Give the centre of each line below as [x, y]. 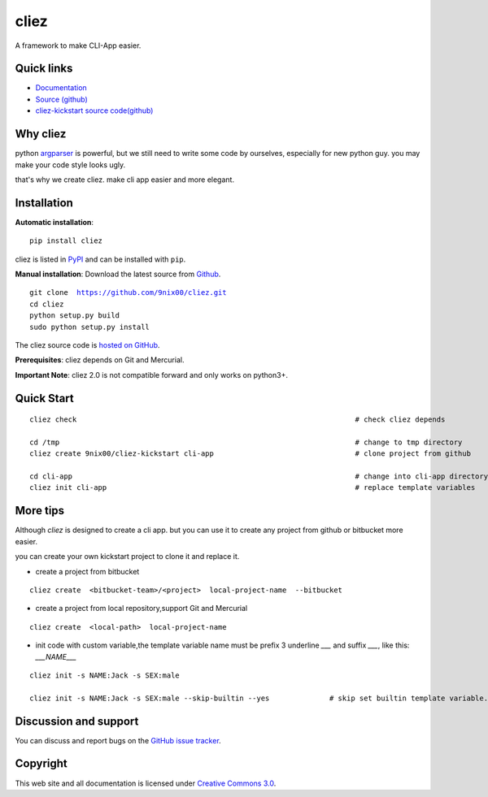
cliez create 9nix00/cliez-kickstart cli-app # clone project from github [251, 454]
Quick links [44, 69]
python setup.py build [75, 316]
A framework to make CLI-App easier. [78, 45]
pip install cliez [66, 241]
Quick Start [44, 398]
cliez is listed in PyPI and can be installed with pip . [100, 259]
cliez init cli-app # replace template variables [253, 488]
